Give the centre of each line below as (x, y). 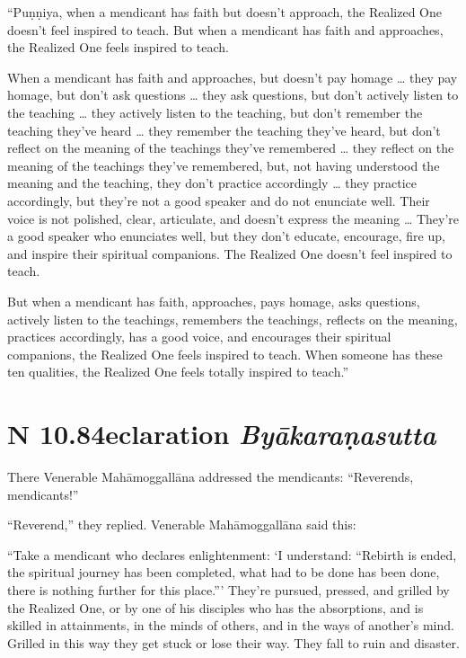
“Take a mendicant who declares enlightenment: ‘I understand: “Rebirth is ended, (232, 554)
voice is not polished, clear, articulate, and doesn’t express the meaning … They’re (233, 218)
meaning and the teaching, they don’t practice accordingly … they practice (212, 183)
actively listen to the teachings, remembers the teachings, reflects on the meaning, (233, 319)
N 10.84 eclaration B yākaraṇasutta (222, 434)
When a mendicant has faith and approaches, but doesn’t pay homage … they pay (233, 77)
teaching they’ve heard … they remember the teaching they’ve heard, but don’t (224, 130)
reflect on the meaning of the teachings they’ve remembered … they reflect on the (231, 148)
